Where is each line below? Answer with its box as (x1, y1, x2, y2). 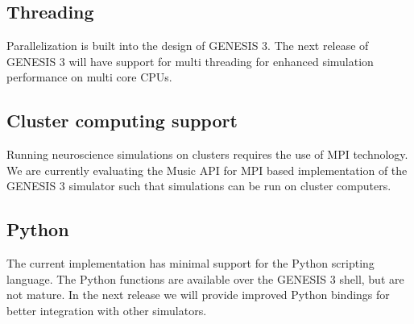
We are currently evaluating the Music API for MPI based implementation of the (6, 161, 408, 178)
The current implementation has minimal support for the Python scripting (6, 255, 375, 272)
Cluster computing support (6, 108, 238, 133)
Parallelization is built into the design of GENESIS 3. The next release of (6, 37, 369, 54)
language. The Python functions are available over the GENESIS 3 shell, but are (6, 270, 404, 287)
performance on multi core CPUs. (6, 69, 172, 85)
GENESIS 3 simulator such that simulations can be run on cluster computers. (6, 177, 391, 194)
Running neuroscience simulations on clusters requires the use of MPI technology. (6, 146, 408, 163)
